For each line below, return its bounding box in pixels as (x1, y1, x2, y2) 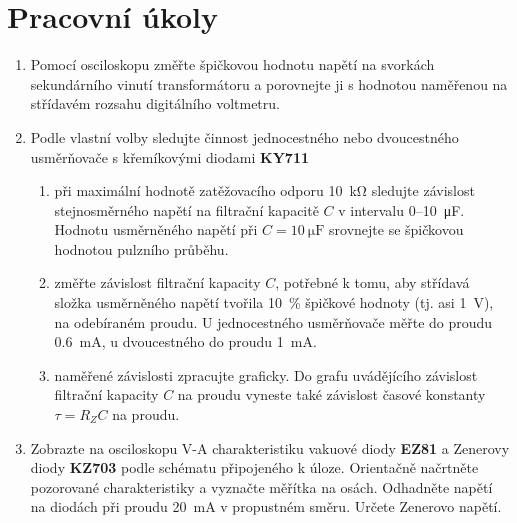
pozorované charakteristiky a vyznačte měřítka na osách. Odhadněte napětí (30, 476, 493, 497)
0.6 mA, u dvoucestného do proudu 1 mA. (54, 331, 317, 352)
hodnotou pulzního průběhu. (54, 238, 229, 259)
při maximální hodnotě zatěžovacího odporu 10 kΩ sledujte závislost (54, 180, 475, 201)
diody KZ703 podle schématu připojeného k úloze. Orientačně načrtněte (30, 457, 479, 478)
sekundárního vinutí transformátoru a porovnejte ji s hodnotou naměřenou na (30, 73, 508, 94)
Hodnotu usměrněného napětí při (54, 219, 258, 240)
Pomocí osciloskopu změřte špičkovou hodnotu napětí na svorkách (30, 54, 435, 75)
